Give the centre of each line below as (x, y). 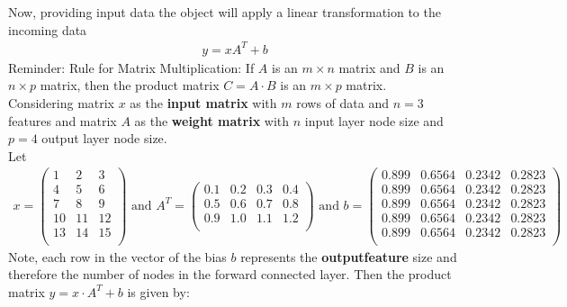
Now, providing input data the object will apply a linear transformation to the (225, 12)
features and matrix (63, 120)
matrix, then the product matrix (130, 85)
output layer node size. (104, 138)
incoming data (48, 29)
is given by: (158, 291)
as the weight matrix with (212, 120)
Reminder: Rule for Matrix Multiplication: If (131, 67)
